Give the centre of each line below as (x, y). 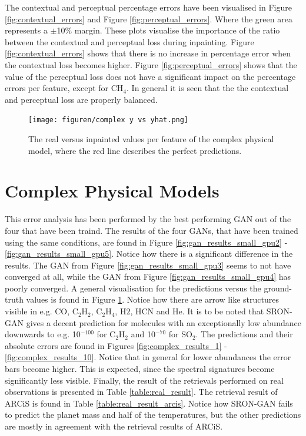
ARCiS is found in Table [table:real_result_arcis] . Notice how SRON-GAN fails (149, 403)
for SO (180, 334)
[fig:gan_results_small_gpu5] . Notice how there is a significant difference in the (149, 254)
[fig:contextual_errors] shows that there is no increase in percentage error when (148, 53)
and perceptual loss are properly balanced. (81, 99)
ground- (278, 288)
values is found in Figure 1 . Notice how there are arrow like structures (152, 299)
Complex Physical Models (112, 191)
